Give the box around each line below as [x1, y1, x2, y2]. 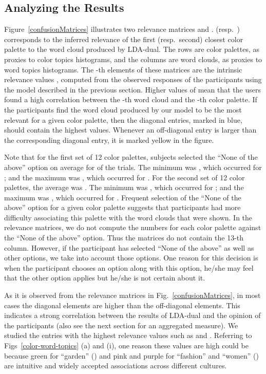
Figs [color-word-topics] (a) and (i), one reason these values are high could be [4, 340, 249, 351]
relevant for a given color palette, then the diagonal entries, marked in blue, [4, 114, 242, 125]
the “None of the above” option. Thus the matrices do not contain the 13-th [4, 232, 244, 243]
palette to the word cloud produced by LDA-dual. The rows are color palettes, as [4, 44, 260, 54]
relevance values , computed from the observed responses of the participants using [4, 74, 262, 85]
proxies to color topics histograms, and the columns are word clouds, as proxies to [4, 53, 262, 64]
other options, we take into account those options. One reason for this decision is [4, 252, 258, 263]
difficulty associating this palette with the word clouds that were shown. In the [4, 212, 253, 222]
